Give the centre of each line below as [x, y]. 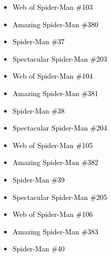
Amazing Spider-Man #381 [55, 93]
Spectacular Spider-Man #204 [60, 128]
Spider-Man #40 [39, 249]
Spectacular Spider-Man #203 [60, 58]
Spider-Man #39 [39, 179]
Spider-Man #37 [39, 41]
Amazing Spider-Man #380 [55, 24]
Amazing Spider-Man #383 [55, 231]
